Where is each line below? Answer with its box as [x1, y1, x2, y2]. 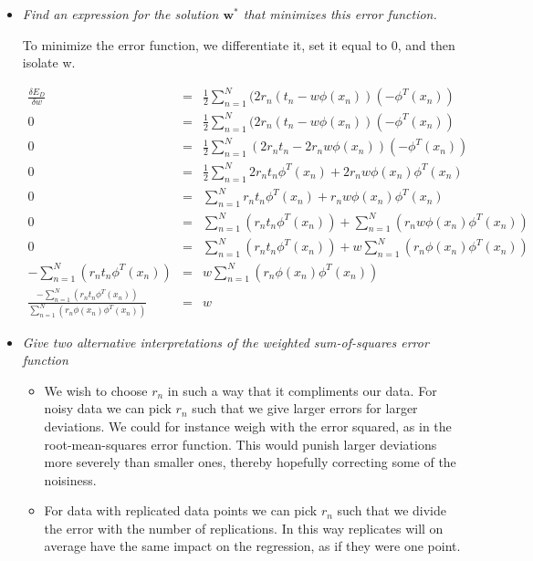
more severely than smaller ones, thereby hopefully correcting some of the [44, 452, 456, 472]
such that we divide [337, 501, 447, 520]
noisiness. [44, 470, 97, 489]
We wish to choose [44, 380, 148, 400]
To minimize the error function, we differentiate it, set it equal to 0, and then [22, 35, 455, 54]
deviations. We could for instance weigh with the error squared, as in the [44, 416, 452, 435]
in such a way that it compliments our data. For [167, 380, 437, 400]
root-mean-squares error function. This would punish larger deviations [44, 434, 437, 453]
